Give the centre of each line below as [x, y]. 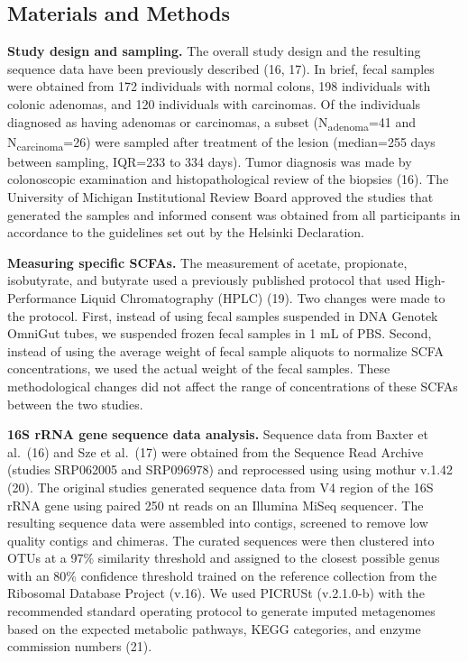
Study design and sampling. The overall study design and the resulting [214, 51]
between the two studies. [75, 404]
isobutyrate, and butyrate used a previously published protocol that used [209, 280]
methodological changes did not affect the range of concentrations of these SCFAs [233, 386]
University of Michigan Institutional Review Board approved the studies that [220, 197]
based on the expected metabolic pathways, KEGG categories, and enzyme [214, 628]
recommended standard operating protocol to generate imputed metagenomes [221, 611]
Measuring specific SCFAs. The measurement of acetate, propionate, [207, 262]
